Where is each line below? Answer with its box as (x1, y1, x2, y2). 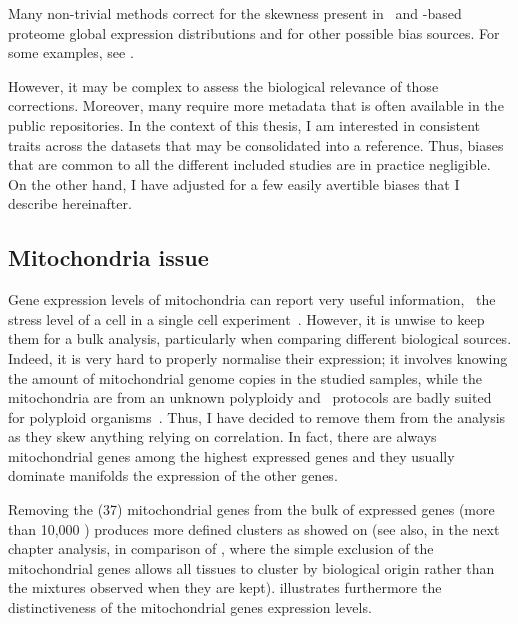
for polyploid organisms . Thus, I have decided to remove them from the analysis (8, 406, 506, 427)
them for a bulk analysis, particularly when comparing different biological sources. (8, 328, 512, 349)
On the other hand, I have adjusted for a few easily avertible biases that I (8, 173, 460, 194)
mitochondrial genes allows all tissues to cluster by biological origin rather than (8, 557, 495, 578)
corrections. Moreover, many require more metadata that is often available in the (8, 95, 504, 116)
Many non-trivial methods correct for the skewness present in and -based (8, 3, 462, 23)
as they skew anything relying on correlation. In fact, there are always (8, 426, 437, 447)
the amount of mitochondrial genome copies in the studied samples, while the (8, 367, 482, 388)
